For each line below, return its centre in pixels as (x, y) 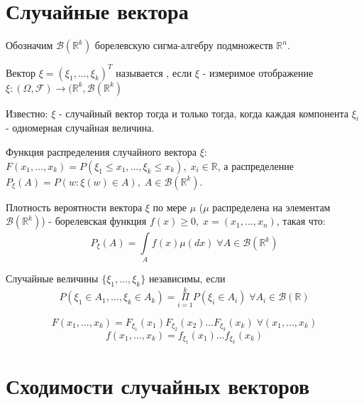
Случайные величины (52, 278)
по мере (170, 207)
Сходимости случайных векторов (158, 385)
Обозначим (29, 45)
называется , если (154, 72)
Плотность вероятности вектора (74, 207)
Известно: (27, 113)
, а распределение (255, 165)
